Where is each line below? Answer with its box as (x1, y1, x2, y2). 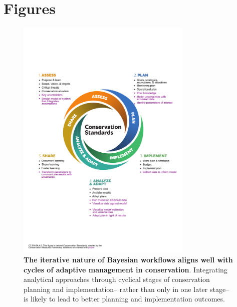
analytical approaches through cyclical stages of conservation (24, 274, 210, 284)
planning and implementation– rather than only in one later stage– (24, 283, 229, 294)
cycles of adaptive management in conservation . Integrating (24, 264, 227, 274)
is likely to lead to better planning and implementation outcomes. (24, 293, 225, 304)
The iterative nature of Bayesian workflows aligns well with (24, 254, 233, 265)
